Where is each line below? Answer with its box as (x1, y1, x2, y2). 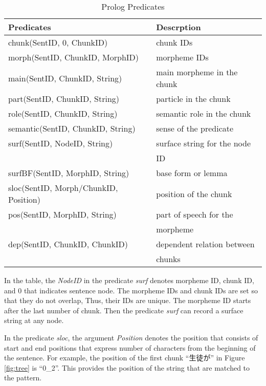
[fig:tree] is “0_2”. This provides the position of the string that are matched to (4, 362, 250, 373)
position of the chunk (156, 187, 232, 200)
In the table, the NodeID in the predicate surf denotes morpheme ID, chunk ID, (4, 275, 254, 285)
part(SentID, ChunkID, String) (8, 93, 120, 104)
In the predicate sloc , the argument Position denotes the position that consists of (4, 332, 258, 342)
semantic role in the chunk (156, 108, 251, 119)
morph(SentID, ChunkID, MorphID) (8, 51, 139, 63)
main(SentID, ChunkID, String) (8, 72, 122, 84)
